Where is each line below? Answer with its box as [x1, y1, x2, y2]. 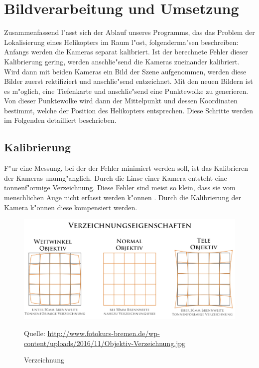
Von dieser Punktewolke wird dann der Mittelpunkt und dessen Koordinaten [4, 95, 238, 106]
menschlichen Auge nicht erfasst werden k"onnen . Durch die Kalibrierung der [4, 192, 242, 203]
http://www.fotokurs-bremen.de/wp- [47, 328, 160, 339]
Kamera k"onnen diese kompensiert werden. [4, 202, 137, 212]
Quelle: [24, 328, 45, 339]
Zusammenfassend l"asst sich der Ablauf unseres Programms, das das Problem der [4, 27, 255, 37]
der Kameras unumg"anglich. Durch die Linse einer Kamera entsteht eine [4, 172, 227, 183]
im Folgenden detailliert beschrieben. [4, 115, 117, 125]
